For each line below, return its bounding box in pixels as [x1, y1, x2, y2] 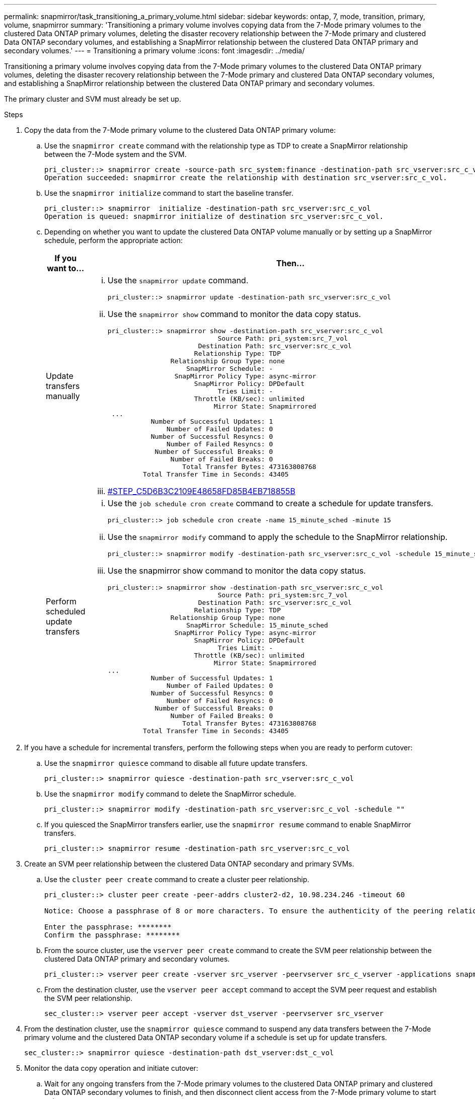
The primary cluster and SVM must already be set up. [4, 95, 181, 103]
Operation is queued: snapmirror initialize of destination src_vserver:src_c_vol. [44, 212, 384, 220]
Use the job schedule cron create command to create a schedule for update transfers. [107, 498, 433, 508]
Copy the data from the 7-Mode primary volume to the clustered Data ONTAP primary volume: [24, 126, 336, 134]
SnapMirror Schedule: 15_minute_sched [186, 621, 328, 629]
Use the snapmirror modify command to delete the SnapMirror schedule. [44, 790, 296, 798]
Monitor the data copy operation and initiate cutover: [24, 1064, 198, 1072]
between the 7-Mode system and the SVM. [44, 150, 187, 159]
